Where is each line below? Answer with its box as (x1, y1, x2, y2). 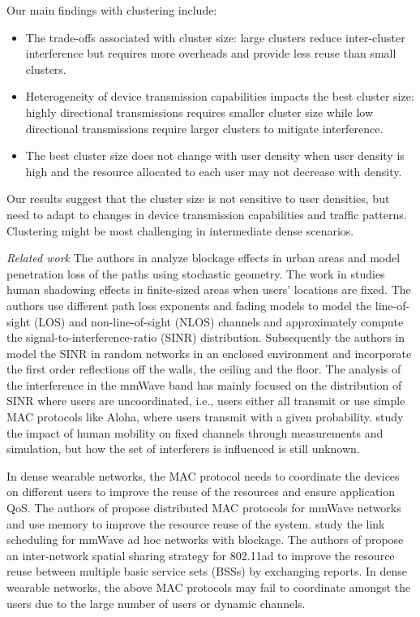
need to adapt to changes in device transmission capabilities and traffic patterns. (6, 205, 407, 222)
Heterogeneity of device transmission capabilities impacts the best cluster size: (25, 88, 414, 105)
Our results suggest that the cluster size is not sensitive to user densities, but (6, 190, 390, 207)
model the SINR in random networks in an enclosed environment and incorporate (6, 344, 412, 361)
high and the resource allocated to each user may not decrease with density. (25, 162, 402, 179)
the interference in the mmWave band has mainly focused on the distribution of (6, 376, 402, 393)
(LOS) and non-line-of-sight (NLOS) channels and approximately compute (33, 313, 404, 330)
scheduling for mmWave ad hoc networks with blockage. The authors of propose (6, 531, 404, 548)
